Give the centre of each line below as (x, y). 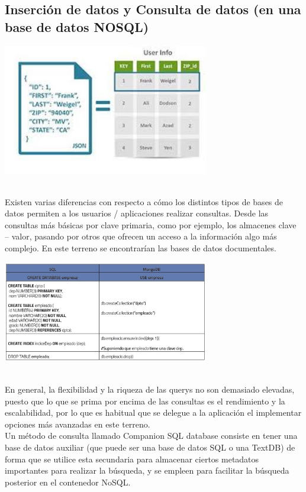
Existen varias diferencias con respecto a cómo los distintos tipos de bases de (144, 201)
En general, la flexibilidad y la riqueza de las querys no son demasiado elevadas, (150, 389)
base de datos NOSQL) (77, 26)
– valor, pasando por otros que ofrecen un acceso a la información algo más (141, 236)
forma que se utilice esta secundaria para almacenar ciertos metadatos (132, 459)
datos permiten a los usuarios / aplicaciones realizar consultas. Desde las (137, 213)
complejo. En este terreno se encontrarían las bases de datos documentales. (141, 248)
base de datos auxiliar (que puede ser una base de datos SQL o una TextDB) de (150, 447)
